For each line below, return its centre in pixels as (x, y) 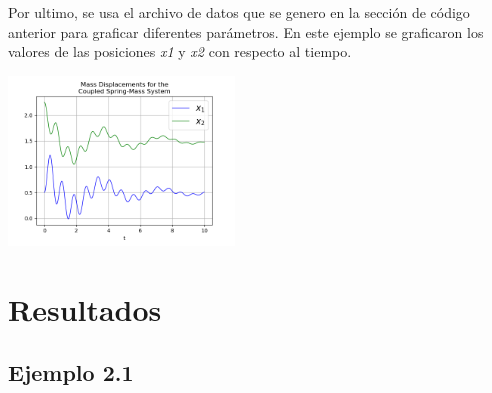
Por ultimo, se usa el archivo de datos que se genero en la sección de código (239, 12)
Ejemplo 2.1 (71, 372)
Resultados (85, 308)
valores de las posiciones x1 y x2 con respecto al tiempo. (180, 51)
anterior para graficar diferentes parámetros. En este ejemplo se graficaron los (246, 31)
